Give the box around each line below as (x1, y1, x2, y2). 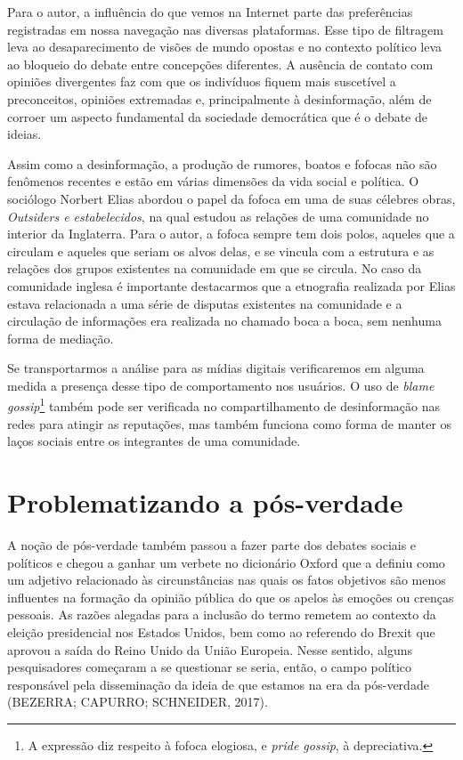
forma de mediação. (7, 328, 114, 347)
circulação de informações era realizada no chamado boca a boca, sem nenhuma (7, 311, 442, 330)
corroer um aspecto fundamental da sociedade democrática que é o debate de (7, 107, 427, 125)
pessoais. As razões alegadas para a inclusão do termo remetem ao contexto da (7, 605, 436, 624)
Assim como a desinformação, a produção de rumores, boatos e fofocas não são (7, 154, 437, 173)
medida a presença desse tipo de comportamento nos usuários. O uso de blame (7, 376, 435, 394)
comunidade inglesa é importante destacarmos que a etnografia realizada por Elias (7, 276, 456, 295)
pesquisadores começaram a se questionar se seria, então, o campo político (7, 658, 412, 676)
